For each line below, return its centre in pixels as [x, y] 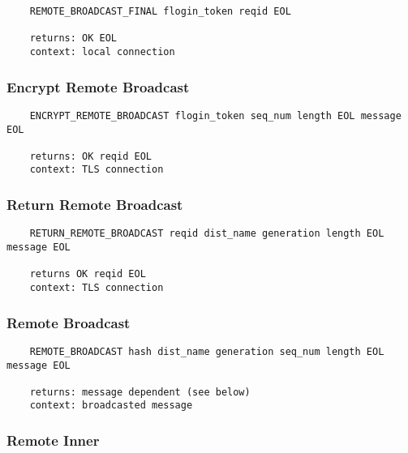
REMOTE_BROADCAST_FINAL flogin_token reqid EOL [160, 11]
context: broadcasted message [111, 406]
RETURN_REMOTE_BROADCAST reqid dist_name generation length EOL [207, 234]
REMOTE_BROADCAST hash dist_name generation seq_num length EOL [207, 351]
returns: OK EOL [73, 38]
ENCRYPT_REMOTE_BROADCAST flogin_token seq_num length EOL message [215, 115]
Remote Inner [53, 440]
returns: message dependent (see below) [140, 392]
